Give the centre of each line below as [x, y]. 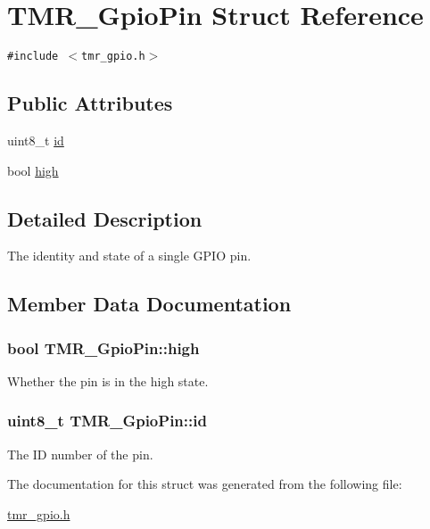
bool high [33, 170]
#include [33, 57]
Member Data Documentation [149, 304]
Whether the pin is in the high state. [108, 380]
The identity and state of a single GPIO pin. [129, 256]
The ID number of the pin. [80, 454]
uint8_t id [36, 140]
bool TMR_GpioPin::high [103, 347]
